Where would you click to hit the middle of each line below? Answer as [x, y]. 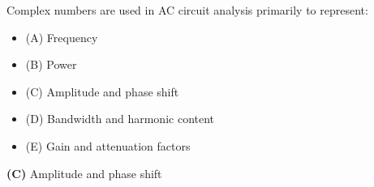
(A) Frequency [62, 37]
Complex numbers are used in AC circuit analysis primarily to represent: [187, 10]
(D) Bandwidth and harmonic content [120, 119]
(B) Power [51, 64]
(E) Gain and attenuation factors [108, 145]
